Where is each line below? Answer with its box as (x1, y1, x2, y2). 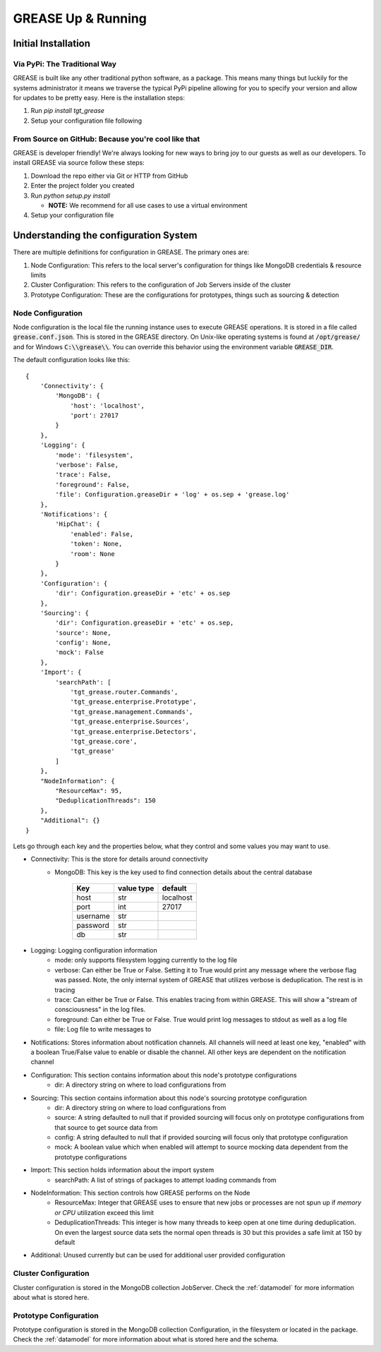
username (76, 911, 111, 921)
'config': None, (55, 639, 111, 647)
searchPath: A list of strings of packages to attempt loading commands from (54, 1176, 277, 1184)
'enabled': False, (70, 530, 134, 538)
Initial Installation (13, 37, 91, 49)
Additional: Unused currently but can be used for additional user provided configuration (30, 1251, 286, 1260)
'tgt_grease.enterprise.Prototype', (70, 698, 197, 706)
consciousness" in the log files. (54, 1006, 146, 1014)
